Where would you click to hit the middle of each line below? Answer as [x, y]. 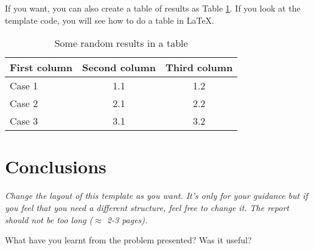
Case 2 [24, 103]
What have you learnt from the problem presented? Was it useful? [128, 240]
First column [41, 68]
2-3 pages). [127, 219]
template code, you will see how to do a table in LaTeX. [110, 20]
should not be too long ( [49, 219]
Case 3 [24, 121]
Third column [199, 68]
